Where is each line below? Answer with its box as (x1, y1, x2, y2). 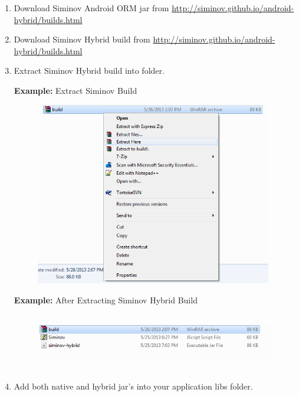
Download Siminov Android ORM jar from (14, 2, 169, 14)
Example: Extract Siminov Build (14, 84, 137, 96)
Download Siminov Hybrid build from (14, 33, 150, 45)
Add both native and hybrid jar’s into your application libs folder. (14, 380, 253, 392)
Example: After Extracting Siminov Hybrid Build (14, 293, 198, 306)
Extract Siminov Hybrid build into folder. (14, 64, 165, 77)
